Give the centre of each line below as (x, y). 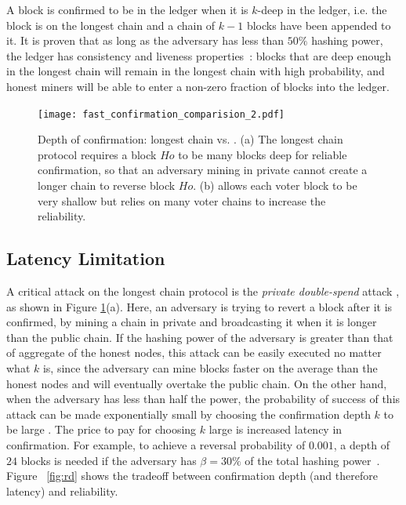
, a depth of (361, 444)
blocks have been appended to (319, 25)
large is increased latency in (275, 429)
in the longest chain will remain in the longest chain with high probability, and (196, 71)
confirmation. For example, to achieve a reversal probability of (156, 444)
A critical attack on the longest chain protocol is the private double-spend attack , (203, 291)
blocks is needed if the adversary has (109, 460)
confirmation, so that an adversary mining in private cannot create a (203, 170)
